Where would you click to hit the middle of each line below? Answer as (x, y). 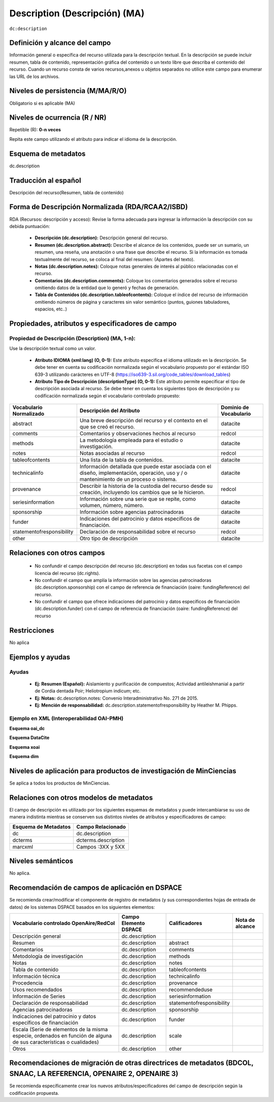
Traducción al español (45, 180)
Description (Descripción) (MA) (77, 13)
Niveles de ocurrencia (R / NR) (58, 118)
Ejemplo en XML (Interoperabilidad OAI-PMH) (66, 718)
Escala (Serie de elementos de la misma (60, 1029)
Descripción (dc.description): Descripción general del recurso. (101, 238)
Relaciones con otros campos (57, 553)
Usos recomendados (37, 990)
